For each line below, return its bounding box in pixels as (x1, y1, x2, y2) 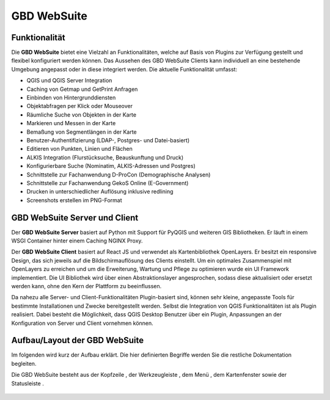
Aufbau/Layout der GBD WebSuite (11, 335, 144, 346)
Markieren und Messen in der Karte (26, 120, 116, 127)
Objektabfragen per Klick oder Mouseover (26, 103, 133, 110)
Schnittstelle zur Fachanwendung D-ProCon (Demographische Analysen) (26, 171, 211, 178)
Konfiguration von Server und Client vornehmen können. (11, 319, 154, 327)
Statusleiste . (11, 379, 44, 387)
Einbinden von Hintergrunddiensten (26, 94, 116, 101)
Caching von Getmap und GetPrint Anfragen (26, 85, 138, 93)
